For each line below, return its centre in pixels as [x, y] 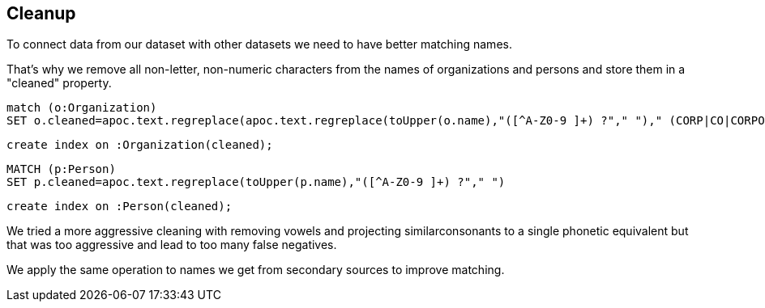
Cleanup [41, 13]
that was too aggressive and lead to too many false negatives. [172, 245]
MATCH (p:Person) [61, 169]
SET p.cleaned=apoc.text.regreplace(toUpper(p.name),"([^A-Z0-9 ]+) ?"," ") [256, 182]
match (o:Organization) [82, 108]
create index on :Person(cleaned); [120, 207]
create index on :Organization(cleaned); [140, 145]
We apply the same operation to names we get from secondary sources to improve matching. [256, 270]
